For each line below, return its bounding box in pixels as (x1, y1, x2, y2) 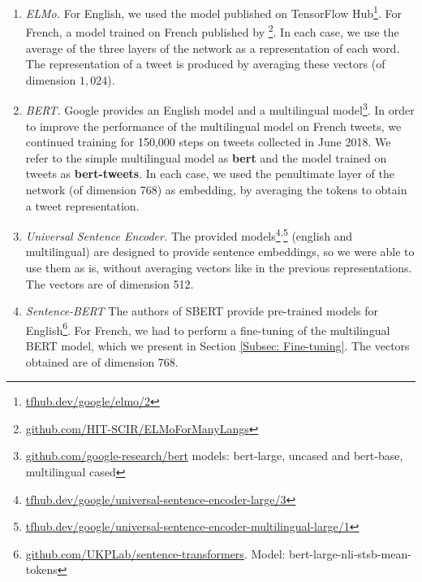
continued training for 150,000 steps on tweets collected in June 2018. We (25, 133, 391, 150)
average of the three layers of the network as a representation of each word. (25, 39, 400, 56)
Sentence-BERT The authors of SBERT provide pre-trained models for (25, 302, 378, 319)
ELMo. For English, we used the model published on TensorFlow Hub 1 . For (25, 2, 402, 21)
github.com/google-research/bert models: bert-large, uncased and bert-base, (25, 447, 403, 464)
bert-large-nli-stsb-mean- (289, 545, 411, 562)
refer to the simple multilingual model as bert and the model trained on (25, 149, 387, 166)
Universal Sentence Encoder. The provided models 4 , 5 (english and (25, 225, 353, 244)
